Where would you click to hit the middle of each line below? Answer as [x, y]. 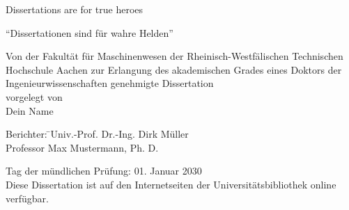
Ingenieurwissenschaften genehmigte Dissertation [110, 83]
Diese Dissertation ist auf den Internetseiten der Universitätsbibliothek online [171, 184]
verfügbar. [27, 198]
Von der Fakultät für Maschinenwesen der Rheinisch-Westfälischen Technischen [174, 56]
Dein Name [30, 110]
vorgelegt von [34, 96]
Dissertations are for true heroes [75, 9]
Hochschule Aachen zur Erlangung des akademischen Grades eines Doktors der [174, 69]
